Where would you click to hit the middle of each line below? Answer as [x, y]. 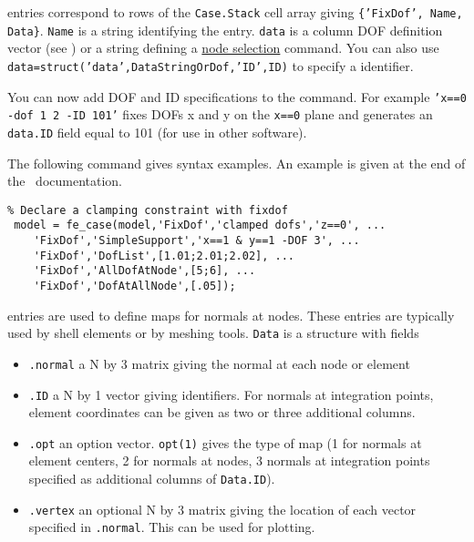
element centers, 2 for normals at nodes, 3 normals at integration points [229, 460]
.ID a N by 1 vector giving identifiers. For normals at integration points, [231, 394]
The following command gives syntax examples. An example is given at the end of [237, 163]
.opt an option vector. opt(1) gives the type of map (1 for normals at [225, 442]
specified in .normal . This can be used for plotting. [172, 527]
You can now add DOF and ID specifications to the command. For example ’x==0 [237, 96]
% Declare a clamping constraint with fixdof [148, 210]
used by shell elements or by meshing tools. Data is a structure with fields [213, 333]
